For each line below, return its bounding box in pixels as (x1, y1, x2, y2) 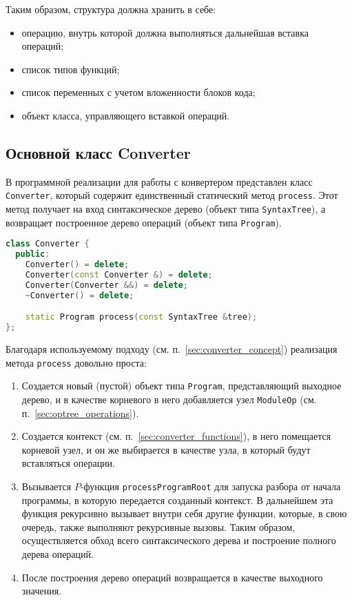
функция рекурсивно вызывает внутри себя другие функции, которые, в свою (21, 506, 347, 521)
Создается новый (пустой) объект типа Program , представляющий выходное (21, 378, 342, 393)
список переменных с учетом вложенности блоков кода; (21, 85, 256, 99)
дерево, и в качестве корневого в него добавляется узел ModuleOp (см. (21, 391, 317, 406)
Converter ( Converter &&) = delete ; (25, 280, 188, 290)
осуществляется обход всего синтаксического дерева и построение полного (21, 533, 336, 548)
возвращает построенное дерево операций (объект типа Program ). (6, 215, 282, 229)
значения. (21, 583, 62, 598)
